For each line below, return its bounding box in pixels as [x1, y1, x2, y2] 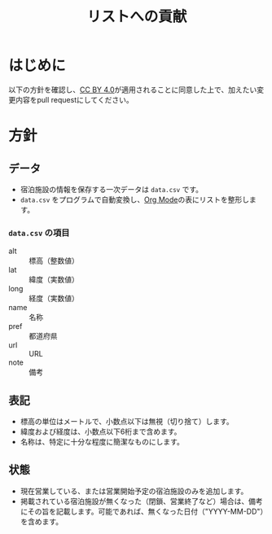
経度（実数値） [29, 294, 79, 304]
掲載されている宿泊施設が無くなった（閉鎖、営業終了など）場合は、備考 [20, 496, 263, 506]
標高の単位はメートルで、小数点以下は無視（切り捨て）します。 [20, 417, 234, 427]
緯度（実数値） [29, 274, 79, 285]
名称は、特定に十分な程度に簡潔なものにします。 [20, 437, 185, 447]
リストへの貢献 [86, 7, 187, 26]
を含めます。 [20, 516, 64, 526]
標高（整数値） [29, 256, 79, 265]
